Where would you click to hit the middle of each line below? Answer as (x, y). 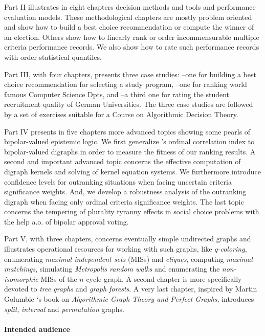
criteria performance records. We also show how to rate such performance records (132, 47)
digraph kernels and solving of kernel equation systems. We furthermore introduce (132, 171)
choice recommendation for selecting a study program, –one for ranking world (126, 84)
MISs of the (59, 278)
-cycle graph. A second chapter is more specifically (163, 278)
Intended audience (37, 329)
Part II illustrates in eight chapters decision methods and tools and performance (130, 7)
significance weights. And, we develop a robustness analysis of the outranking (125, 192)
